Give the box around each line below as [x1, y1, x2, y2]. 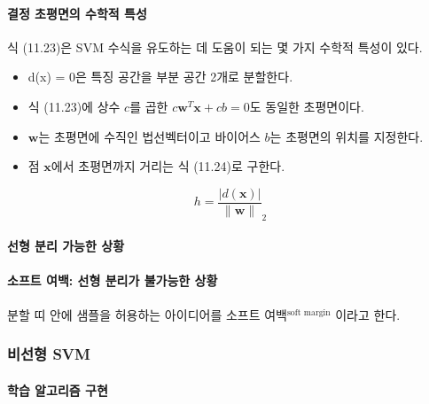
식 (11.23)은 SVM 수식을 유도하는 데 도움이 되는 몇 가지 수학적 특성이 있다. [7, 37, 423, 56]
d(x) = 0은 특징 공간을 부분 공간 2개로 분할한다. [27, 67, 293, 86]
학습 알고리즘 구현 [7, 380, 108, 399]
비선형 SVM [7, 343, 90, 365]
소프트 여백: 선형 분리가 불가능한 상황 [7, 271, 218, 290]
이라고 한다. [335, 305, 401, 323]
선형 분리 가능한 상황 [7, 237, 125, 255]
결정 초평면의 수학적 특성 [7, 4, 147, 22]
